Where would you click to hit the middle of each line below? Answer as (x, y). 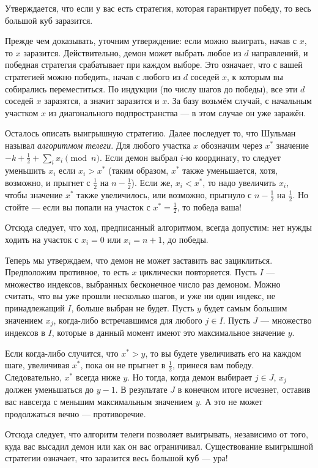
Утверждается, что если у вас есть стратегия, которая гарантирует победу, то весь (158, 8)
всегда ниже (98, 377)
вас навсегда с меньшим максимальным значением (99, 402)
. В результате (141, 389)
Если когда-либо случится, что (62, 353)
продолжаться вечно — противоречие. (76, 413)
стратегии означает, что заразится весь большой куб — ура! (116, 458)
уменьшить (25, 170)
